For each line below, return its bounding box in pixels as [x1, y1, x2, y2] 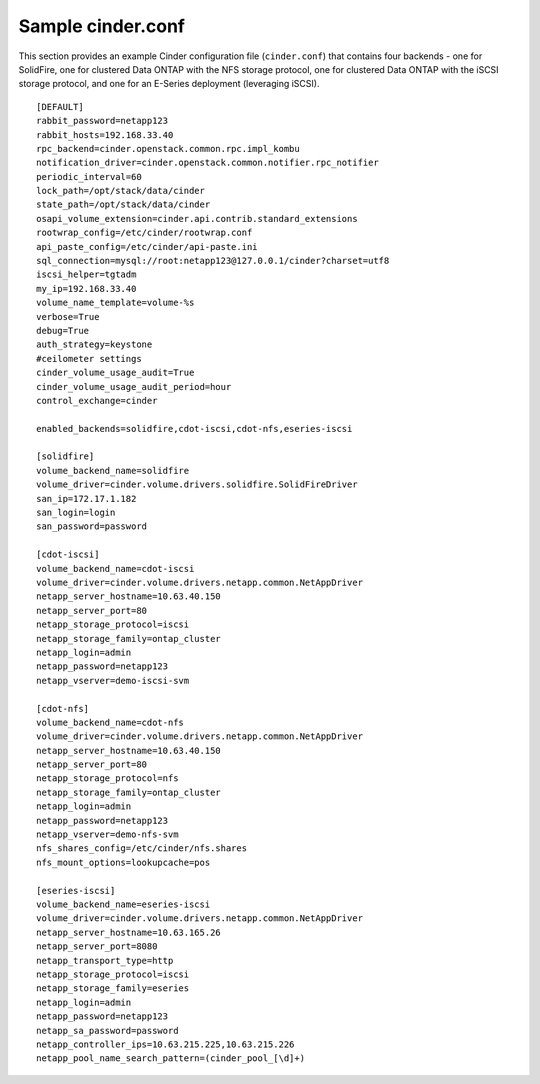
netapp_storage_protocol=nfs [36, 773, 179, 784]
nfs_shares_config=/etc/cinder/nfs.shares [36, 843, 248, 854]
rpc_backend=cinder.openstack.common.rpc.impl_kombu [36, 143, 300, 154]
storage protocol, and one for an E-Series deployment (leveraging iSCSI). [18, 78, 320, 90]
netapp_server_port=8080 [36, 941, 158, 952]
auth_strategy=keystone [36, 339, 153, 350]
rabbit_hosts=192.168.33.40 [36, 129, 174, 140]
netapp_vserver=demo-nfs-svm [36, 829, 179, 840]
